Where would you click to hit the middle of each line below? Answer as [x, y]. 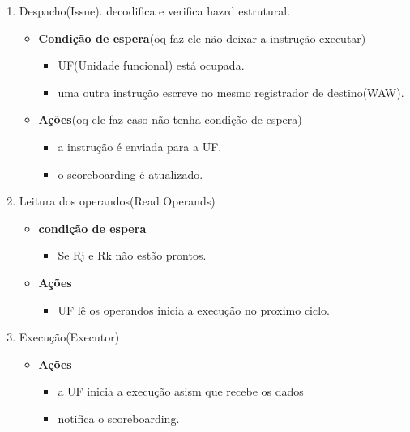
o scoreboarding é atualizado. [130, 174]
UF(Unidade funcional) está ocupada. [151, 65]
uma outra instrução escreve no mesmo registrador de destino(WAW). [231, 92]
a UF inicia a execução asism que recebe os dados [181, 391]
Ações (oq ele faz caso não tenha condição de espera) [170, 119]
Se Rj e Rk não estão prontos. [132, 255]
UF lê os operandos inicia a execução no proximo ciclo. [194, 309]
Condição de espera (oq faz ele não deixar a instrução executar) [202, 38]
